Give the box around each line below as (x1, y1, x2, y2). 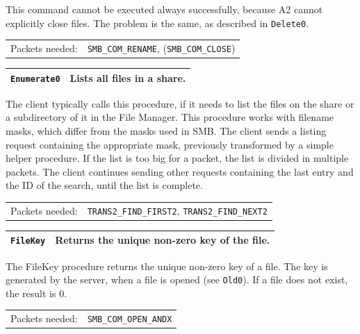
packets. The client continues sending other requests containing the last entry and (6, 164, 354, 178)
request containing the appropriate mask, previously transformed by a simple (6, 137, 334, 151)
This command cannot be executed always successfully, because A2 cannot (6, 2, 323, 16)
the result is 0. (6, 285, 67, 300)
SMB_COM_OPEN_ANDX (87, 315, 172, 325)
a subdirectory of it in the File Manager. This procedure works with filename (6, 110, 334, 124)
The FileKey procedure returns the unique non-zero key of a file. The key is (6, 258, 328, 273)
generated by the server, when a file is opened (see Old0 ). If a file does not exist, (6, 272, 348, 287)
